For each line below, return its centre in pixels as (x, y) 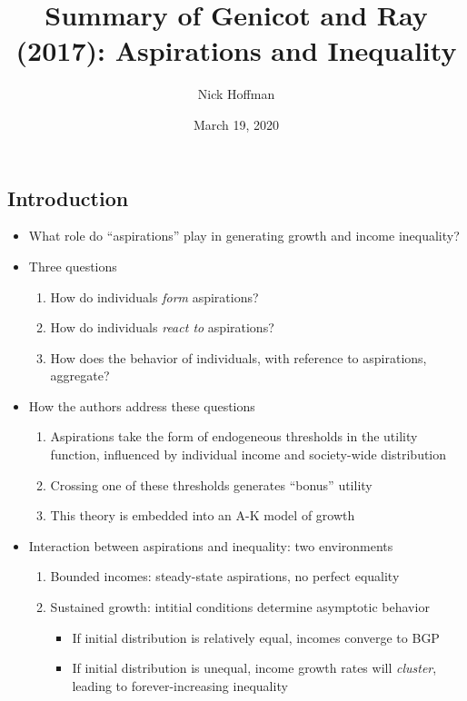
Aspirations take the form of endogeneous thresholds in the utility (234, 436)
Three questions (73, 266)
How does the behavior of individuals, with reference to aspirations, (238, 357)
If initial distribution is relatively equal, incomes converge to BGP (256, 637)
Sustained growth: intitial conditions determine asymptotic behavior (240, 607)
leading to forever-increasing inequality (180, 685)
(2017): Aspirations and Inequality (236, 50)
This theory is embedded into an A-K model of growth (203, 515)
